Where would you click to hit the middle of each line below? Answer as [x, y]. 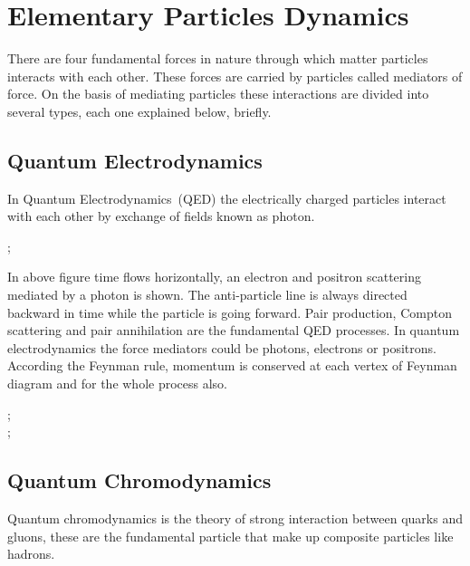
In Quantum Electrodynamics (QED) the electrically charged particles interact [227, 198]
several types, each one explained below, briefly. [139, 111]
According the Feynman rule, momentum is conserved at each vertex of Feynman [232, 365]
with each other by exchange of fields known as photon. [161, 216]
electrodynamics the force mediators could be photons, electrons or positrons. [222, 347]
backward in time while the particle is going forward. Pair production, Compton [230, 312]
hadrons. [31, 554]
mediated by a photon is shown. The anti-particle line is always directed [207, 295]
